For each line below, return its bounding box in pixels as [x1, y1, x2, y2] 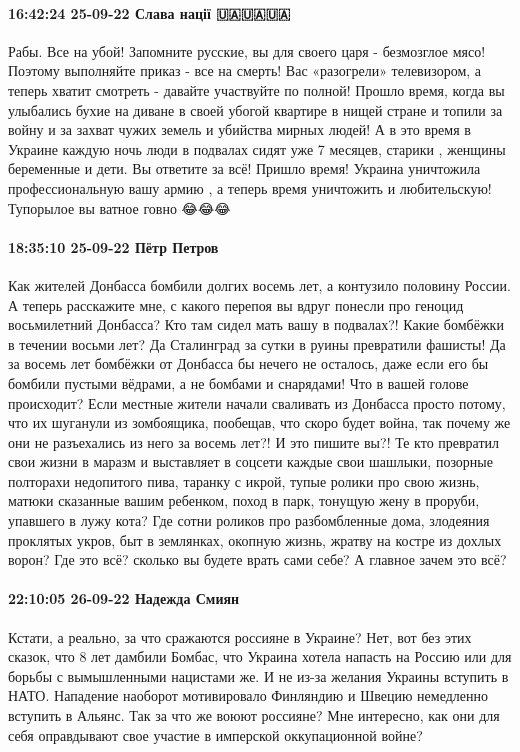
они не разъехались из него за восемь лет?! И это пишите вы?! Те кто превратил [8, 431, 500, 452]
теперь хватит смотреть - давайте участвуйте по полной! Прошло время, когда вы [8, 79, 505, 100]
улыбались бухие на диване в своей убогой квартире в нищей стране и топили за [8, 99, 503, 120]
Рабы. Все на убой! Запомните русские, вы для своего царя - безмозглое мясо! [8, 40, 486, 61]
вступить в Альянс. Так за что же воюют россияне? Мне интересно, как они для [8, 705, 500, 726]
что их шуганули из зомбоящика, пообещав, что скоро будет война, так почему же [8, 412, 511, 433]
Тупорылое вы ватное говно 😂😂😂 [8, 197, 231, 218]
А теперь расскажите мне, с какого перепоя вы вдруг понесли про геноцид [8, 294, 464, 315]
